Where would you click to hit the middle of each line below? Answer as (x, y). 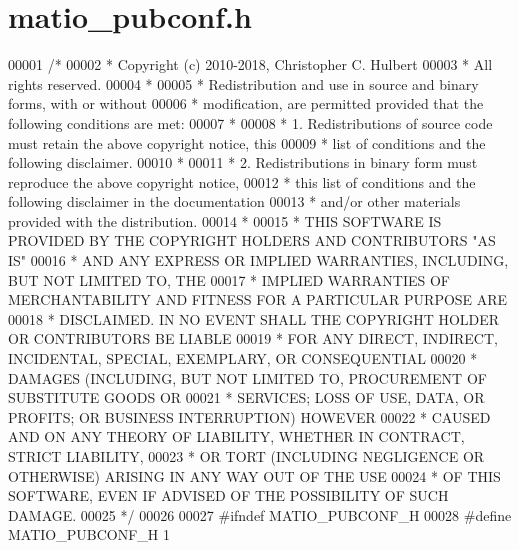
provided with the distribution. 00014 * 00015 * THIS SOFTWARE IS (225, 220)
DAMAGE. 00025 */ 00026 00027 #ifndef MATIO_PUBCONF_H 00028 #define (260, 514)
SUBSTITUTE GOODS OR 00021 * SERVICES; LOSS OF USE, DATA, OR (246, 397)
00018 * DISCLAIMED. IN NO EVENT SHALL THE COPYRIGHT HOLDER (254, 318)
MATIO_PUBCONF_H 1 (89, 534)
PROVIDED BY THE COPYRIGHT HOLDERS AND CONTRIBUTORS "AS (252, 240)
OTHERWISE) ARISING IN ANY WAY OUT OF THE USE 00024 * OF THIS (254, 475)
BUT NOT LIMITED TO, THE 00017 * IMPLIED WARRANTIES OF (229, 279)
